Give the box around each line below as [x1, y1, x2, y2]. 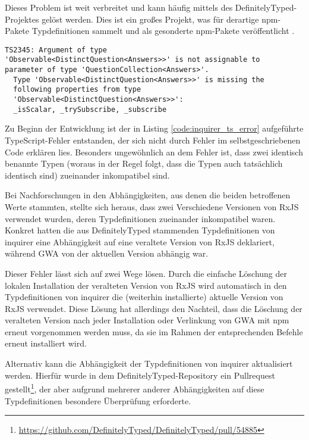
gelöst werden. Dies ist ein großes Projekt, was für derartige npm [42, 13, 278, 25]
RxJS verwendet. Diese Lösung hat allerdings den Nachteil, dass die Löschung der [5, 302, 302, 314]
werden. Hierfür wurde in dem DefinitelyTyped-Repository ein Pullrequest [5, 369, 275, 381]
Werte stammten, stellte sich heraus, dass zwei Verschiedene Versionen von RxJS [5, 200, 299, 213]
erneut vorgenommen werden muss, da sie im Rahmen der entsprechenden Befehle [5, 325, 303, 338]
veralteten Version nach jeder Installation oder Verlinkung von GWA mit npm [5, 314, 289, 326]
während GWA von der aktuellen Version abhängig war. [5, 247, 209, 260]
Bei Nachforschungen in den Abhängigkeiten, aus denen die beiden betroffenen [5, 189, 291, 201]
